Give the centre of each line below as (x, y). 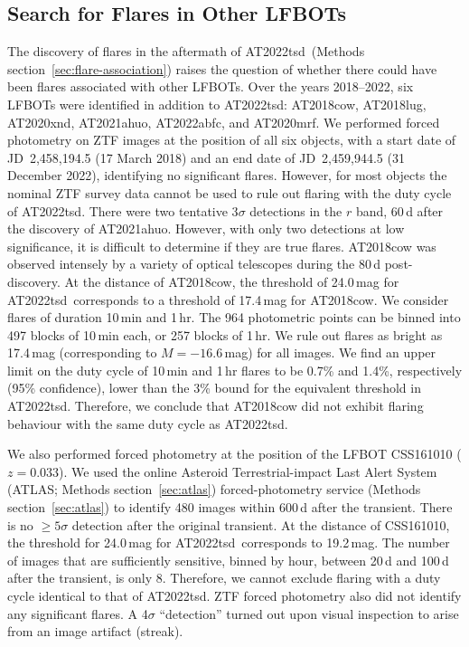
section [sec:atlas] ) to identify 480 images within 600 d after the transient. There (230, 507)
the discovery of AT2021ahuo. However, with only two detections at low (206, 228)
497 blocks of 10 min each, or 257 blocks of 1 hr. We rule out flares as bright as (225, 334)
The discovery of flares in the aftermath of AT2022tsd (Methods (186, 51)
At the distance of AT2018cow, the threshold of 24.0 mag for (232, 281)
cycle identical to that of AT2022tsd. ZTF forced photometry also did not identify (234, 596)
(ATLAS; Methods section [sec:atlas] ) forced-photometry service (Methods (214, 489)
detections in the (296, 210)
